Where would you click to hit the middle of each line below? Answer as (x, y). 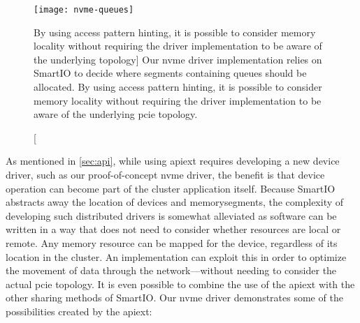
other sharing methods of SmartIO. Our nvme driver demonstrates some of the (174, 298)
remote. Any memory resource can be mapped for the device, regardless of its (172, 242)
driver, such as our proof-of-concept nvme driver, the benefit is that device (165, 174)
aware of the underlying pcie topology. (116, 114)
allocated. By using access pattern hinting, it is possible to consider (178, 87)
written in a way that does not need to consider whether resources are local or (173, 229)
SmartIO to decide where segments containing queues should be (170, 73)
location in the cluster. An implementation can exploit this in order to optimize (176, 256)
